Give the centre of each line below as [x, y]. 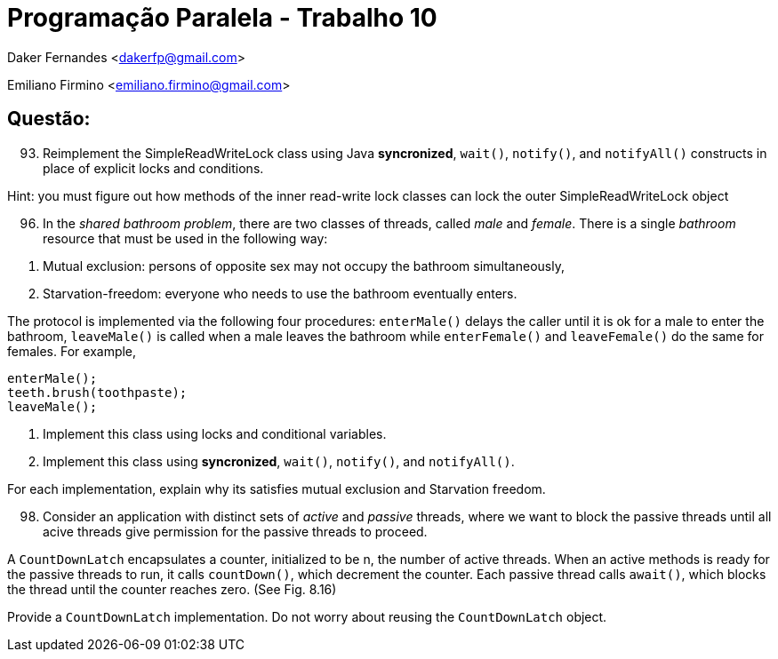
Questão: [49, 119]
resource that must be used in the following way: [185, 238]
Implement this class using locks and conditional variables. [215, 433]
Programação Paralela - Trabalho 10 [222, 18]
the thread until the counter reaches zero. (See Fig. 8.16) [172, 589]
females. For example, [72, 351]
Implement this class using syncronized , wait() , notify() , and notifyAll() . [279, 461]
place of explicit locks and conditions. [153, 168]
